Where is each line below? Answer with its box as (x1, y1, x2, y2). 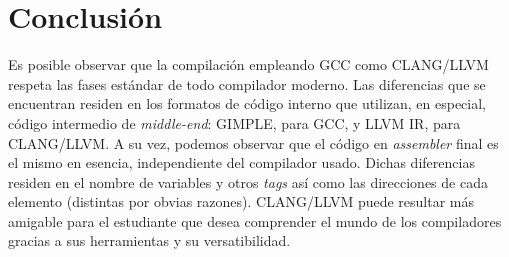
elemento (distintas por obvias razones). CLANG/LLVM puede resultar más (8, 191, 475, 212)
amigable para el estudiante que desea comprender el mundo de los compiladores (8, 210, 502, 231)
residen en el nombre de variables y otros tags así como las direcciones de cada (8, 171, 488, 192)
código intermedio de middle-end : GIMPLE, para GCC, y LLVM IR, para (8, 112, 461, 133)
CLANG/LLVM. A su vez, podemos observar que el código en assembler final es (8, 132, 499, 153)
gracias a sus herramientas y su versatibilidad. (8, 230, 291, 251)
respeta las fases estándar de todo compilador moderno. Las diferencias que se (8, 73, 486, 94)
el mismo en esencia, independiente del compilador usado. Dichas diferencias (8, 152, 475, 173)
